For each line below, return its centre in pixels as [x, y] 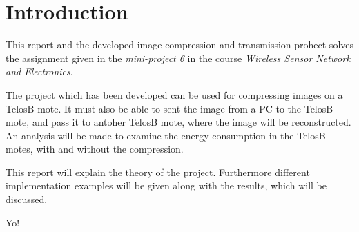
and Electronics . [39, 71]
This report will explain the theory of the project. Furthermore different [158, 172]
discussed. [27, 199]
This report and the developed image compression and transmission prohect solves [180, 45]
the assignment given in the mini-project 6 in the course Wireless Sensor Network [178, 58]
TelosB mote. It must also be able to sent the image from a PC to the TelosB [169, 108]
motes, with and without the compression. [95, 149]
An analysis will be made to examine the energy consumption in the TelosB [166, 135]
